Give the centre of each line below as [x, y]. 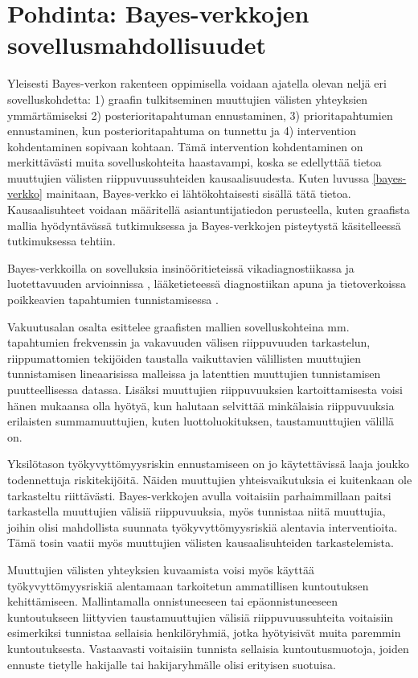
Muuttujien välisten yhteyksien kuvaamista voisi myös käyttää [161, 569]
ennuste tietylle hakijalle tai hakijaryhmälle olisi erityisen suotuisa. [172, 664]
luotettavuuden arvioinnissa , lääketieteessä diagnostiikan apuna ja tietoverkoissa [207, 284]
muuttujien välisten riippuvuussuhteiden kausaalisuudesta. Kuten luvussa [188, 177]
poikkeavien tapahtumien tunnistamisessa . [113, 300]
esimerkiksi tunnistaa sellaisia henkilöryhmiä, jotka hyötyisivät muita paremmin [204, 633]
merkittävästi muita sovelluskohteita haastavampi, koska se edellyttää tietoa [195, 162]
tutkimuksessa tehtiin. [61, 241]
